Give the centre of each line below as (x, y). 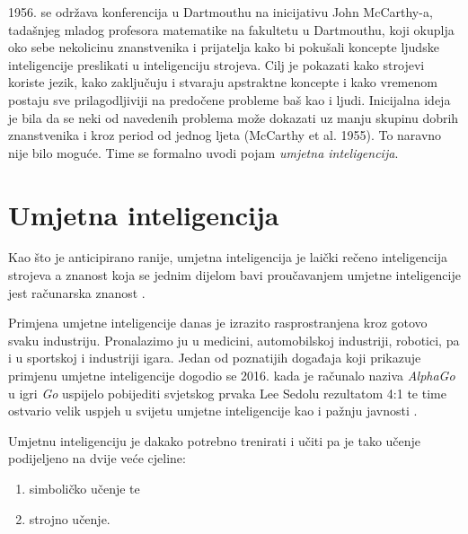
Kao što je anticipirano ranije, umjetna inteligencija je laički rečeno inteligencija (228, 257)
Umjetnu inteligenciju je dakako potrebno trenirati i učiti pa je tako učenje (215, 440)
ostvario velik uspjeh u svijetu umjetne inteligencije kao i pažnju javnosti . (213, 411)
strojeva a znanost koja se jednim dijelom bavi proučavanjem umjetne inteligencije (234, 275)
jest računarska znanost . (77, 292)
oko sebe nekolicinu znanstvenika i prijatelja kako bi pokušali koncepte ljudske (224, 47)
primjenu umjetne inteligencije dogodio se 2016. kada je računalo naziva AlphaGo (232, 376)
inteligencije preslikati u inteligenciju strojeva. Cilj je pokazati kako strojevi (216, 64)
